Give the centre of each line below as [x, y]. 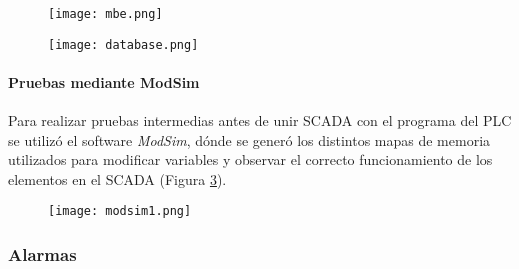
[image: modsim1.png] [120, 211]
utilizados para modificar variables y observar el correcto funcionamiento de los [250, 159]
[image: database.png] [123, 44]
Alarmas [42, 254]
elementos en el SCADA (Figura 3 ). [117, 178]
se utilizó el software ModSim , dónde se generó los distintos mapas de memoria [249, 139]
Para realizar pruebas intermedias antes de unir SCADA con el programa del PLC [260, 120]
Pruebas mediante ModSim [104, 81]
